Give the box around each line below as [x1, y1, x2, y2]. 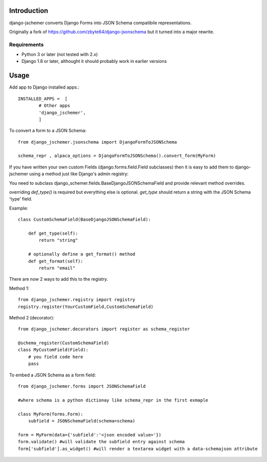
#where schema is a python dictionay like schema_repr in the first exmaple [18, 397, 209, 403]
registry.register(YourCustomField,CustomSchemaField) [18, 304, 154, 309]
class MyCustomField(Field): [18, 347, 89, 353]
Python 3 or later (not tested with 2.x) [21, 51, 98, 57]
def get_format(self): [28, 258, 84, 264]
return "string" [39, 238, 78, 243]
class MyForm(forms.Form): [18, 411, 84, 417]
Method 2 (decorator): [9, 314, 54, 320]
